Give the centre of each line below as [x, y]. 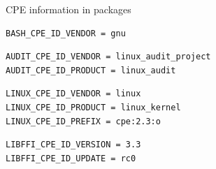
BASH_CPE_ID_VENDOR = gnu [66, 33]
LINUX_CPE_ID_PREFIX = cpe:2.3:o [83, 121]
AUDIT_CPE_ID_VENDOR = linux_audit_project [108, 57]
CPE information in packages [69, 9]
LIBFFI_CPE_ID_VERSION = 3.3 [73, 145]
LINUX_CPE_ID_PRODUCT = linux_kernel [93, 107]
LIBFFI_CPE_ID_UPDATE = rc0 [71, 158]
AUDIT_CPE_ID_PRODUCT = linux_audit [91, 70]
